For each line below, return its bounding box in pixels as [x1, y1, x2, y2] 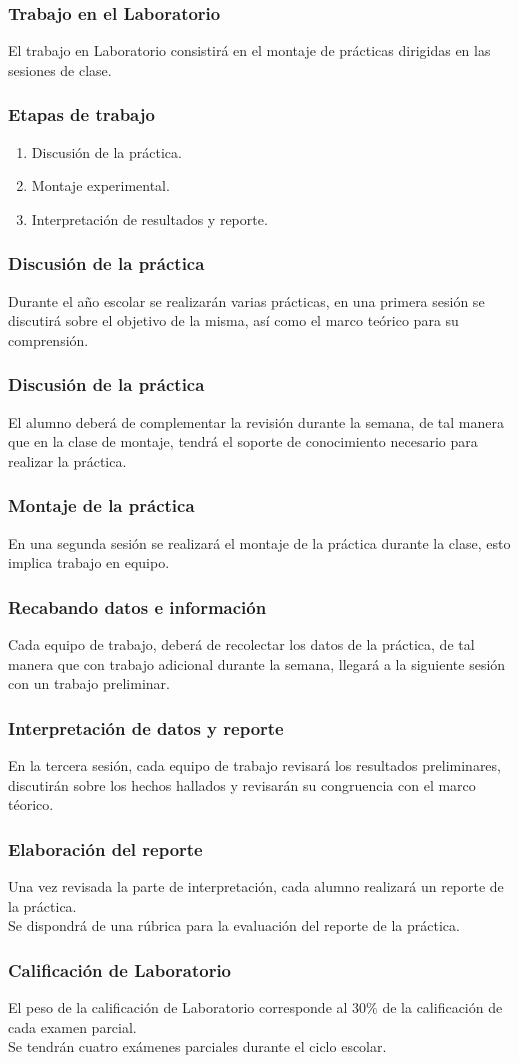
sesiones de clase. [8, 59, 112, 80]
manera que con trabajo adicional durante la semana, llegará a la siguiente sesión [8, 653, 506, 674]
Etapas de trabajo [8, 102, 155, 127]
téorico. [8, 794, 54, 815]
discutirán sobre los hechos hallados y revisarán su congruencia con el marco [8, 774, 476, 795]
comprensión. [8, 329, 89, 350]
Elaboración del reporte [8, 836, 203, 861]
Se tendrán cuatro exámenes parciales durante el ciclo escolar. [8, 1036, 387, 1057]
